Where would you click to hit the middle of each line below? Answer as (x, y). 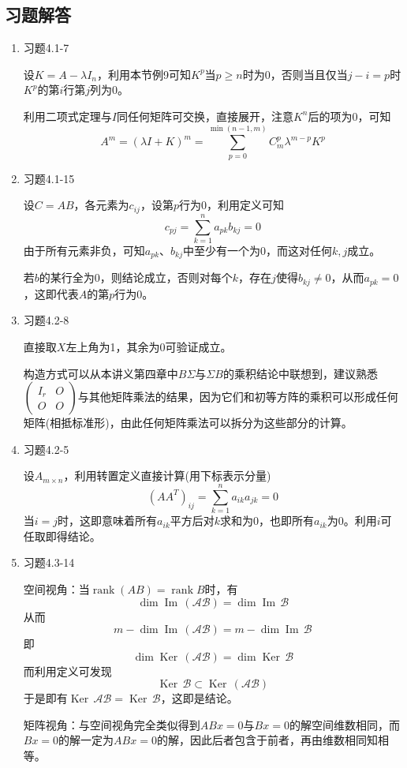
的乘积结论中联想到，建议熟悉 (300, 373)
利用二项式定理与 (67, 116)
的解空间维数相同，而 (344, 724)
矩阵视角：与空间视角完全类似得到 (112, 724)
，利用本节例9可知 (144, 74)
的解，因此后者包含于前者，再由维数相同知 (267, 740)
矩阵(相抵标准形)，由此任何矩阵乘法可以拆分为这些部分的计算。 (188, 423)
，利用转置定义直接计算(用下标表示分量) (167, 476)
